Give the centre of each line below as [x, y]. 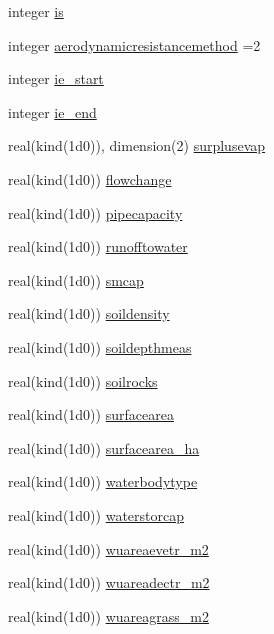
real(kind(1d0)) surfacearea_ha [104, 447]
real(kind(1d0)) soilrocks [83, 380]
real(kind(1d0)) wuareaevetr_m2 [108, 548]
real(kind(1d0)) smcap [76, 279]
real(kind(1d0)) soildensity [89, 313]
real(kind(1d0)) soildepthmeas [100, 346]
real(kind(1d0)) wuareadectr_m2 [109, 582]
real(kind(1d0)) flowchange [90, 178]
